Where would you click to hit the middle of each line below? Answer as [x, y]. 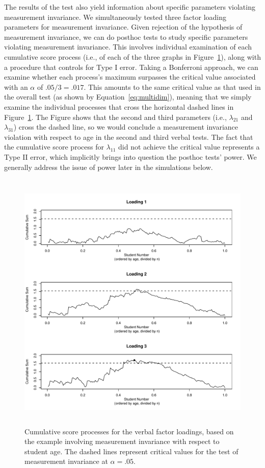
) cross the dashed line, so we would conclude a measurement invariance [126, 127]
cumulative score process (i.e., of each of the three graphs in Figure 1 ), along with [132, 56]
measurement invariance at [66, 461]
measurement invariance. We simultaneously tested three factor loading [115, 17]
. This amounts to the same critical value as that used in [172, 87]
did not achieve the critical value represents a [189, 147]
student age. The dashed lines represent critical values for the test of [131, 451]
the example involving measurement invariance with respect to [122, 441]
